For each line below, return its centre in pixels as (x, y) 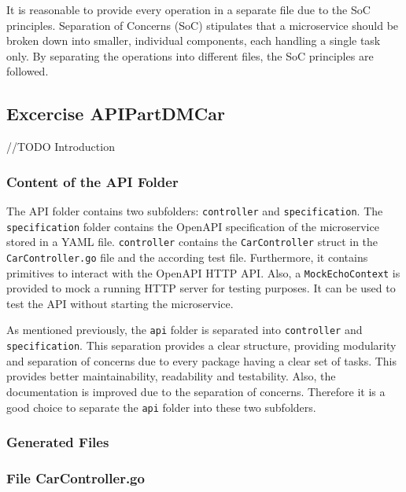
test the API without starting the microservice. (120, 303)
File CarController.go (76, 477)
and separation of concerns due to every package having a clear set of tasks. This (202, 360)
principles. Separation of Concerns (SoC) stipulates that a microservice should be (203, 25)
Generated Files (58, 442)
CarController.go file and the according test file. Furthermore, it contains (187, 257)
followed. (28, 71)
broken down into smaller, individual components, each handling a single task (194, 40)
